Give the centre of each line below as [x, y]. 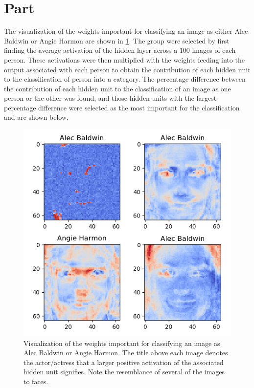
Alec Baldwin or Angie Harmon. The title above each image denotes [126, 353]
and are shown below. [36, 117]
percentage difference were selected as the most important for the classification [122, 107]
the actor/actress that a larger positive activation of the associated [124, 362]
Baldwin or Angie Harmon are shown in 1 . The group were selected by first [117, 40]
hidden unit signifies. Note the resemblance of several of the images [124, 372]
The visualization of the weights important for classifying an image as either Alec [126, 31]
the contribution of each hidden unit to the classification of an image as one [117, 88]
